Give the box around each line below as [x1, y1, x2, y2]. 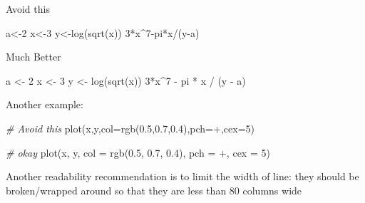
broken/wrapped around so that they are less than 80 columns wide [6, 182, 302, 197]
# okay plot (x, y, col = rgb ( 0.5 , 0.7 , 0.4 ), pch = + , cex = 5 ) [6, 145, 270, 160]
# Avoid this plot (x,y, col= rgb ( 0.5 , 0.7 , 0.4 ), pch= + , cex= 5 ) [6, 120, 255, 135]
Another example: [6, 97, 83, 112]
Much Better [6, 49, 61, 64]
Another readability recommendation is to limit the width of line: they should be [6, 169, 359, 184]
